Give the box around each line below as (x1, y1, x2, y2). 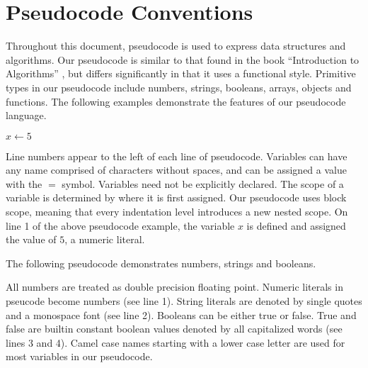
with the (6, 176, 42, 191)
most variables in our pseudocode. (6, 349, 153, 364)
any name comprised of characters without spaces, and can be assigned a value (6, 162, 347, 177)
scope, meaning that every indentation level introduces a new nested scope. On (6, 204, 348, 219)
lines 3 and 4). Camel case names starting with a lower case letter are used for (6, 335, 345, 350)
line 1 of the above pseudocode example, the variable (6, 218, 235, 233)
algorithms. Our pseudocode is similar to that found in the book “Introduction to (6, 52, 360, 67)
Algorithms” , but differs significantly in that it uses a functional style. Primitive (6, 66, 356, 81)
